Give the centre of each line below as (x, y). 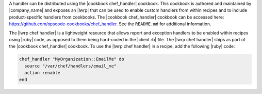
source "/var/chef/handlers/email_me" (70, 66)
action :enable (42, 73)
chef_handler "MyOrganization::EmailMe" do (72, 59)
